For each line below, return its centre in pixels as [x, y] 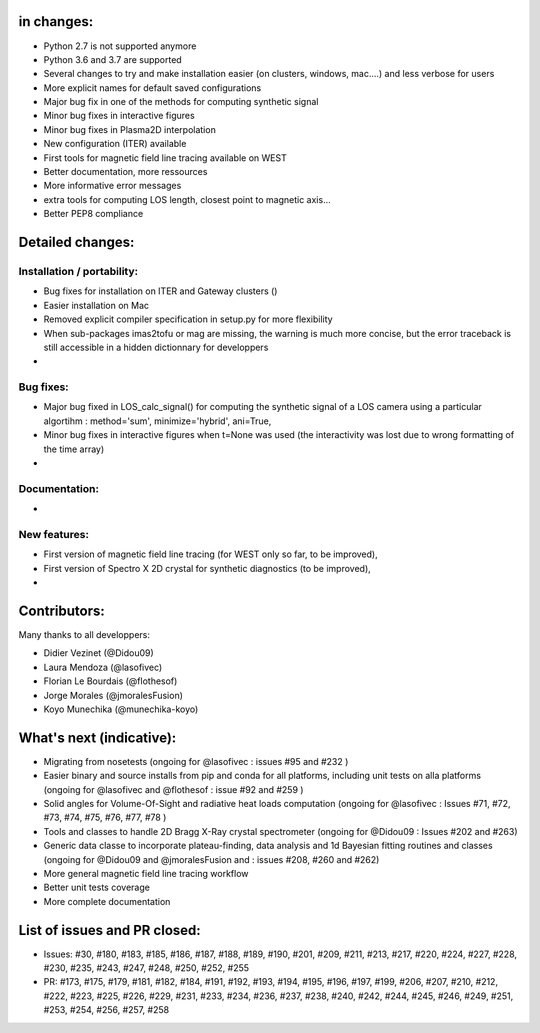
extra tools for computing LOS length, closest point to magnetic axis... [187, 199]
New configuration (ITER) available [115, 144]
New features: [54, 534]
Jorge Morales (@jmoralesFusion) [113, 695]
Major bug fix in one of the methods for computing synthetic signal [181, 102]
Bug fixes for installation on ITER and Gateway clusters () [160, 291]
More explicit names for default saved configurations [152, 87]
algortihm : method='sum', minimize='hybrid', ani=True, [157, 421]
